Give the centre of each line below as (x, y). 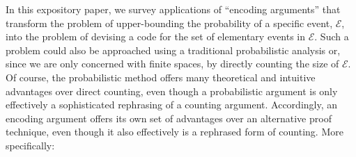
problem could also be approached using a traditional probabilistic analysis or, (173, 50)
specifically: (30, 145)
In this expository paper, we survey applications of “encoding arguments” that (173, 9)
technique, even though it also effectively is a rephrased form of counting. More (175, 132)
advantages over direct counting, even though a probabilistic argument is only (172, 91)
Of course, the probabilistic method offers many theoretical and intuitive (161, 77)
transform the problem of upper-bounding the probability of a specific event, (169, 23)
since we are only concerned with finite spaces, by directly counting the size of (172, 64)
